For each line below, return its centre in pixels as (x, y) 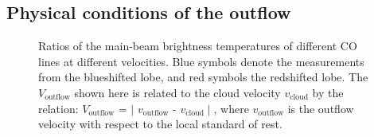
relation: (58, 108)
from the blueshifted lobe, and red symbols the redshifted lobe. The (203, 77)
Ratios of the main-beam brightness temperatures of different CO (198, 46)
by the (328, 92)
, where (231, 108)
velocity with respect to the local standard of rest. (160, 124)
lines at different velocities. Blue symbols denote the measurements (201, 61)
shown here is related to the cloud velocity (177, 92)
